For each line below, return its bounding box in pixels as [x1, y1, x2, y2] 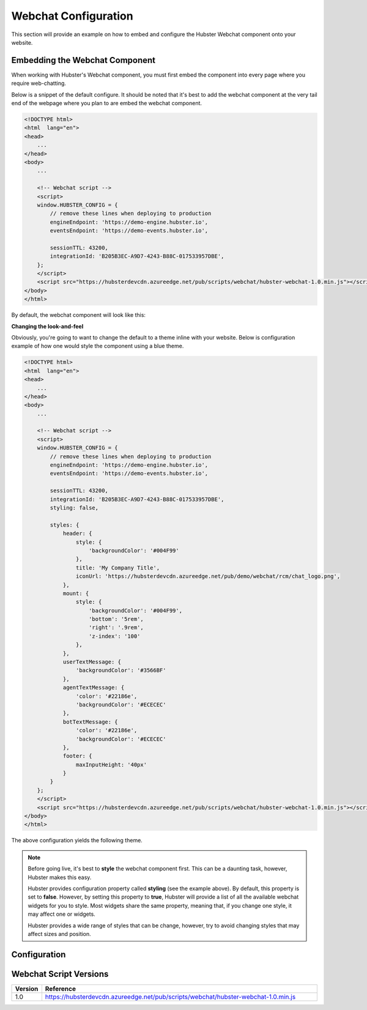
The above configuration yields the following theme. [11, 837, 143, 844]
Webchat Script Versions [11, 968, 109, 979]
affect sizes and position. [28, 930, 91, 937]
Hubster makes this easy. [28, 874, 92, 881]
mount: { [62, 590, 89, 596]
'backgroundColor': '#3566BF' [75, 667, 166, 674]
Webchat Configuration [11, 9, 134, 23]
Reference [45, 984, 76, 993]
